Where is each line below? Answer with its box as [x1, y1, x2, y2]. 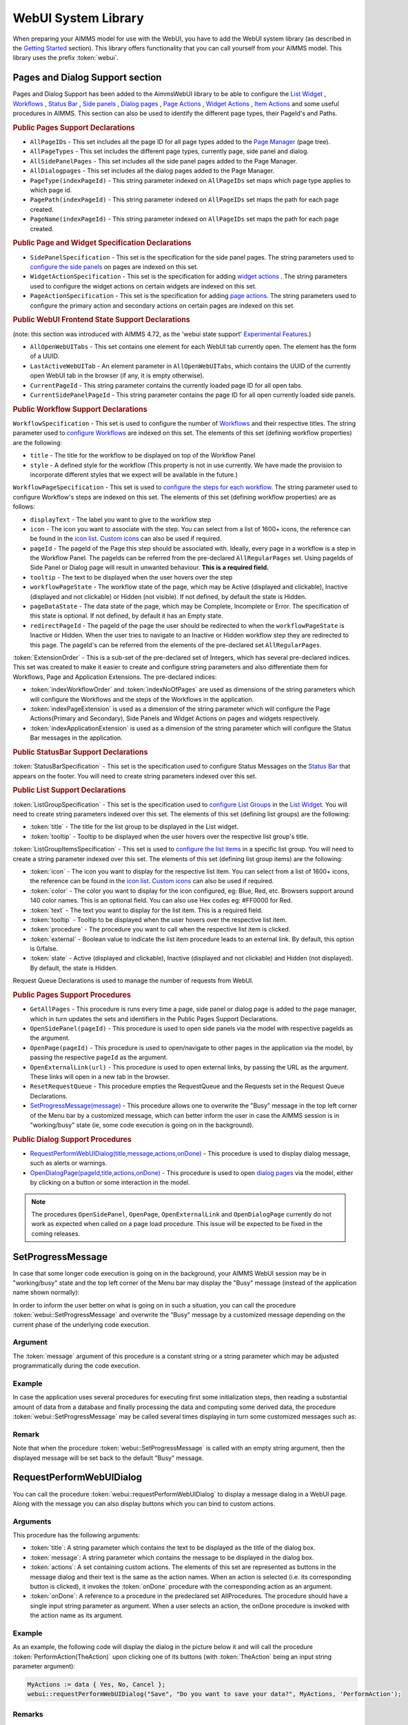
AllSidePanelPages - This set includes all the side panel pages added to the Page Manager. [30, 157, 298, 165]
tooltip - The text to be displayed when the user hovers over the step [30, 573, 233, 581]
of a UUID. [30, 352, 60, 360]
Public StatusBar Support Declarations [12, 747, 148, 757]
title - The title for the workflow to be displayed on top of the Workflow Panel [30, 451, 256, 460]
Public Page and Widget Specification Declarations [12, 238, 192, 248]
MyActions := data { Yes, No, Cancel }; [27, 1681, 165, 1688]
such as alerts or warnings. [30, 1159, 108, 1167]
